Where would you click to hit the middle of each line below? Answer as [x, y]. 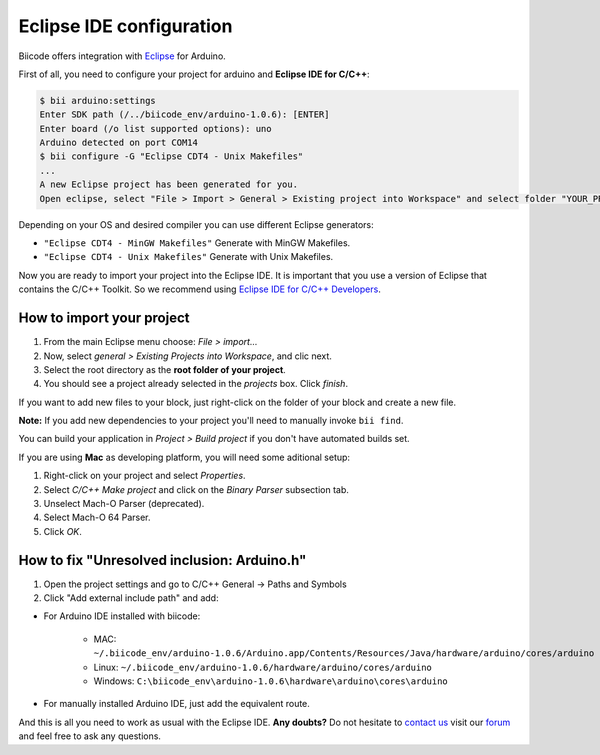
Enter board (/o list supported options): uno [155, 128]
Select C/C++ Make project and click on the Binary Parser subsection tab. [196, 489]
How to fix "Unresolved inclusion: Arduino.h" [162, 560]
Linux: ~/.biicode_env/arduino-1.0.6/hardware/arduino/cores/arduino [262, 667]
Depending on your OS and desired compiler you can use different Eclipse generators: [196, 224]
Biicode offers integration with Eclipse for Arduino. [122, 56]
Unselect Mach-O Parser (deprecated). [124, 504]
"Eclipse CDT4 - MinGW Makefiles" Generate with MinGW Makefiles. [197, 243]
